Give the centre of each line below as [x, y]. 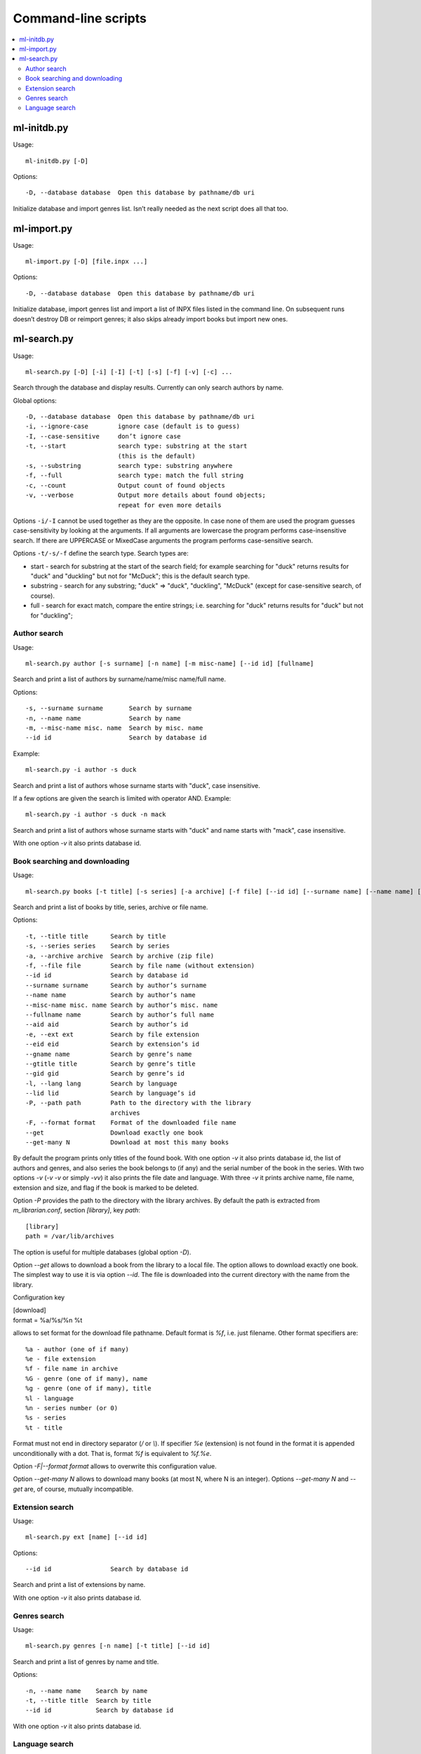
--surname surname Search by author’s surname [116, 985]
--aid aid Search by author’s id [107, 1025]
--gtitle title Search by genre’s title [111, 1064]
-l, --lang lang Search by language [101, 1083]
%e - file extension [61, 1359]
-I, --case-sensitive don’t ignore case [103, 436]
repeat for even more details [169, 505]
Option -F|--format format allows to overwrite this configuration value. [115, 1466]
